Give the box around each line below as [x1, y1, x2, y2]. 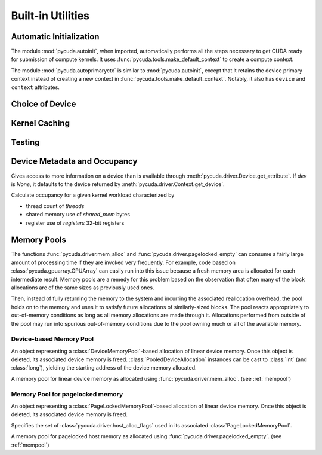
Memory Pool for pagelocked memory [11, 390, 123, 398]
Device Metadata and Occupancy [11, 156, 138, 167]
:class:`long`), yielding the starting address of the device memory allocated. [11, 364, 197, 371]
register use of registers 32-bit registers [26, 219, 125, 227]
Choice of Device [11, 99, 76, 109]
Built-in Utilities [11, 9, 89, 22]
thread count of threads [26, 202, 85, 209]
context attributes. [11, 84, 60, 91]
